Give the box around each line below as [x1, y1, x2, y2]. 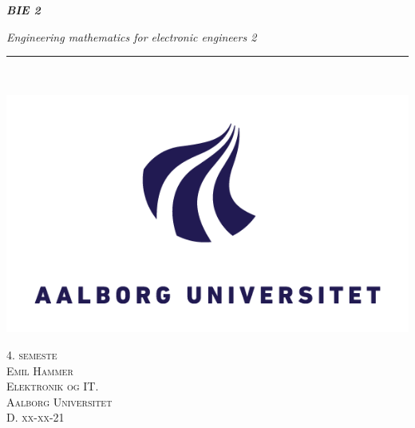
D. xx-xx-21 [6, 409, 65, 426]
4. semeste [6, 346, 57, 363]
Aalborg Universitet [6, 393, 113, 410]
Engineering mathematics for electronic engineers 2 [6, 28, 257, 45]
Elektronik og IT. [6, 378, 99, 394]
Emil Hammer [6, 362, 73, 378]
